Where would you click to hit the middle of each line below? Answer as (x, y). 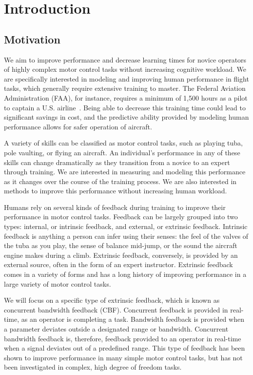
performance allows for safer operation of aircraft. (78, 126)
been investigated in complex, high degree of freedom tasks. (93, 367)
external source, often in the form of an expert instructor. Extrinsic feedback (118, 264)
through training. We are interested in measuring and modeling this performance (125, 172)
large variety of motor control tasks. (58, 283)
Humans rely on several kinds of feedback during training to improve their (115, 207)
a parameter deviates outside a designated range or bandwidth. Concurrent (116, 329)
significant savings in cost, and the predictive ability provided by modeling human (126, 117)
